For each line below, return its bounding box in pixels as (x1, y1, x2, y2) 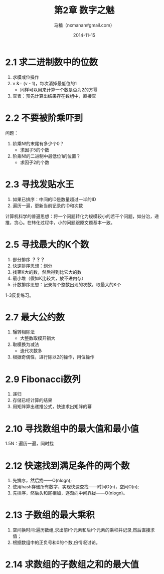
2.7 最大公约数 (5, 311, 65, 323)
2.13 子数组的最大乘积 (5, 509, 95, 521)
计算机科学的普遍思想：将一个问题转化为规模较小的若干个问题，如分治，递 (5, 213, 159, 219)
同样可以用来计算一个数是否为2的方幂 (20, 86, 98, 93)
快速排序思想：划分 (12, 263, 53, 269)
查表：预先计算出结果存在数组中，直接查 (12, 93, 96, 99)
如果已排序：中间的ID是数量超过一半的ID (12, 196, 96, 202)
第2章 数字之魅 (54, 5, 115, 16)
